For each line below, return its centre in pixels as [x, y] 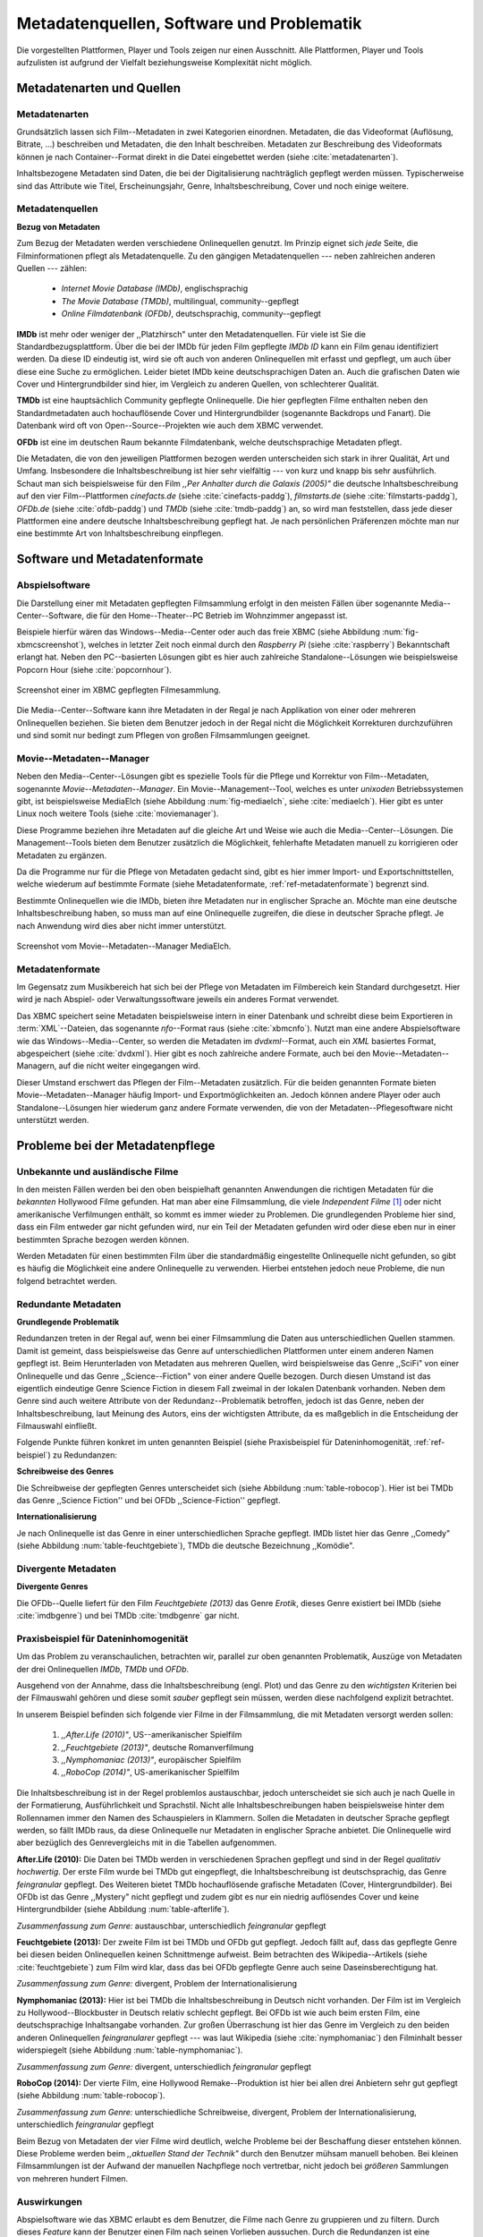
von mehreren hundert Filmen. [72, 2178]
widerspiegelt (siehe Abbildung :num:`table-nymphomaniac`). [130, 2050]
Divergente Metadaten [66, 1569]
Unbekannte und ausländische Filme [97, 1171]
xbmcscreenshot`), [51, 644]
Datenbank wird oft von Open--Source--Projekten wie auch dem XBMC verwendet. [170, 426]
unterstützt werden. [53, 1119]
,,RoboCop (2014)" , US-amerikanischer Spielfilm [151, 1773]
